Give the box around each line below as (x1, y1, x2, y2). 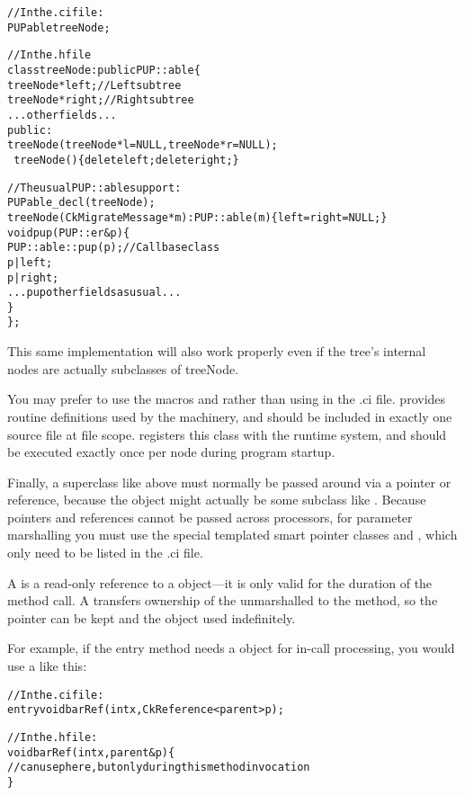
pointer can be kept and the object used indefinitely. (7, 608, 296, 627)
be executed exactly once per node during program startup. (7, 442, 335, 461)
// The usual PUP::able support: (7, 181, 182, 194)
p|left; (7, 255, 53, 269)
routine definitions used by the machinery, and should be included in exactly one (7, 406, 452, 425)
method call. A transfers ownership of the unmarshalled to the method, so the (7, 591, 438, 610)
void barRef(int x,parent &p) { (7, 746, 175, 759)
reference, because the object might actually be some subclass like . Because (7, 490, 426, 509)
